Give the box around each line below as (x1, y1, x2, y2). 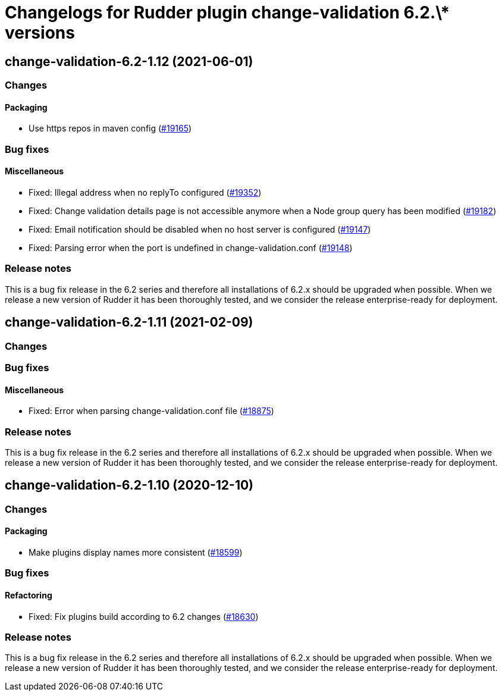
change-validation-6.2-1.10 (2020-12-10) (5, 478, 254, 493)
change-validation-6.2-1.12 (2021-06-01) (5, 54, 253, 69)
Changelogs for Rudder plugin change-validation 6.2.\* (5, 2, 450, 23)
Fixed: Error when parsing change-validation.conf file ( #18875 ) (29, 406, 274, 416)
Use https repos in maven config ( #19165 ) (29, 123, 192, 134)
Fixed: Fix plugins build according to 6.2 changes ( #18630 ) (29, 611, 259, 622)
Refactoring (5, 590, 52, 600)
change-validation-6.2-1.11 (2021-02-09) (5, 315, 253, 330)
